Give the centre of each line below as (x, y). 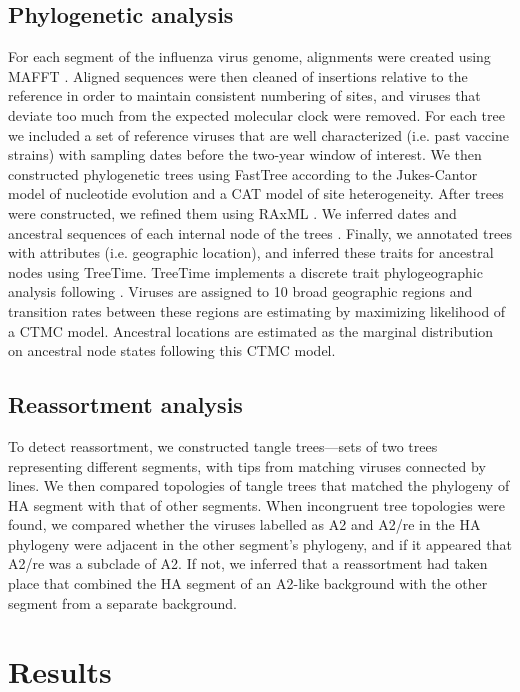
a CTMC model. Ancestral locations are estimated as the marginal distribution (251, 330)
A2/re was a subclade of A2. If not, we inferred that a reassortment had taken (248, 563)
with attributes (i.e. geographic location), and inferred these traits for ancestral (251, 252)
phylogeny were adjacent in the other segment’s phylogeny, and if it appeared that (260, 543)
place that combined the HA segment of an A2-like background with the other (248, 583)
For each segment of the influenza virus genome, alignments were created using (249, 56)
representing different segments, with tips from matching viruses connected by (247, 465)
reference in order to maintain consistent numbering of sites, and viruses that (244, 95)
